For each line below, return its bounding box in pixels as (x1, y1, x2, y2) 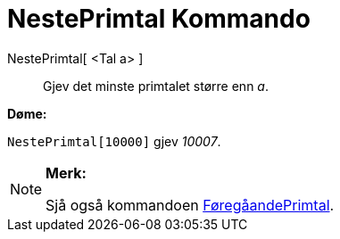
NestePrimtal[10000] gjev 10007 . (7, 133, 221, 149)
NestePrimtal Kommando (7, 4, 311, 34)
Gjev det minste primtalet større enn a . (43, 78, 269, 94)
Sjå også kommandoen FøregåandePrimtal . (46, 195, 335, 214)
